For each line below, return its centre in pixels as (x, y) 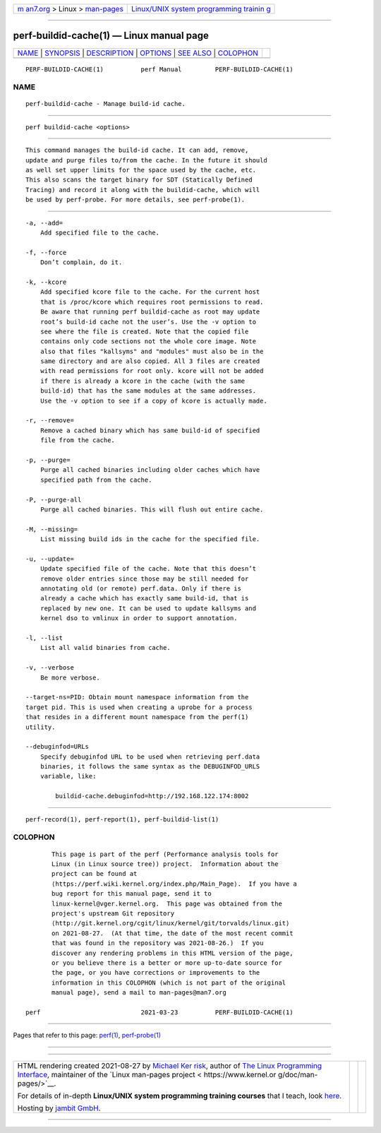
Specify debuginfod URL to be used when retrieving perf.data (150, 757)
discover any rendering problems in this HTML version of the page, (173, 953)
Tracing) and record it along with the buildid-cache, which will (143, 190)
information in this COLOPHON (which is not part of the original (169, 983)
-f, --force (46, 252)
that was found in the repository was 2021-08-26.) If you (158, 943)
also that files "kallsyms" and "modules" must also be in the (152, 351)
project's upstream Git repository (113, 913)
